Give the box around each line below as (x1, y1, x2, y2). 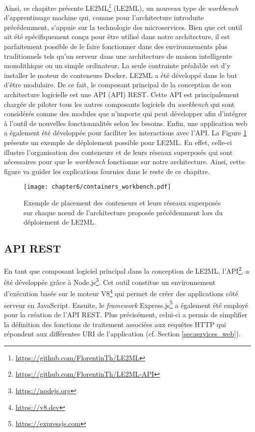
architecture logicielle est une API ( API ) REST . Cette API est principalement (4, 89, 239, 99)
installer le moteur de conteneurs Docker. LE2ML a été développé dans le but (4, 70, 237, 80)
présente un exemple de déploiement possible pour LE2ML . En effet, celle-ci (4, 137, 232, 147)
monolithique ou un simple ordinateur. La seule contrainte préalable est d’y (4, 60, 230, 71)
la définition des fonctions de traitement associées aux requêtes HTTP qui (4, 319, 226, 329)
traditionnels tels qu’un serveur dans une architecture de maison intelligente (4, 51, 232, 61)
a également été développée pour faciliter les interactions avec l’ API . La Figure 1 (4, 127, 247, 138)
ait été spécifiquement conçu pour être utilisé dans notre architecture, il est (4, 31, 230, 42)
